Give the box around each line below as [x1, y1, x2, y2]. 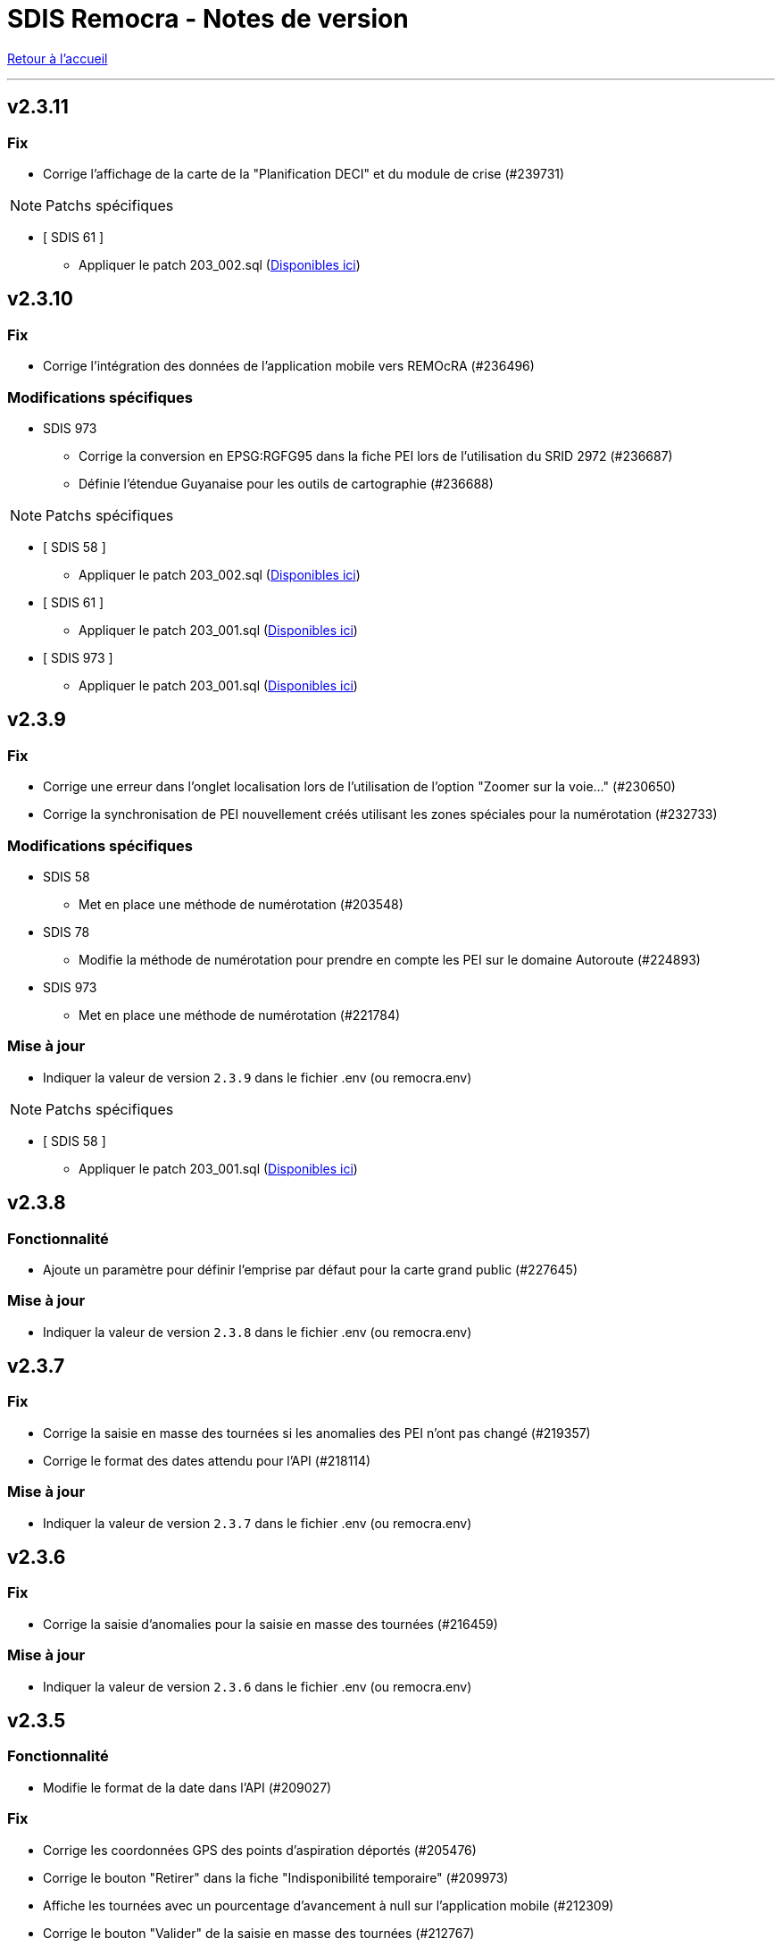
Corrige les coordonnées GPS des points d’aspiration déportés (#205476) [43, 1842, 477, 1858]
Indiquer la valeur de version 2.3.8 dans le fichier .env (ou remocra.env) [43, 1324, 472, 1340]
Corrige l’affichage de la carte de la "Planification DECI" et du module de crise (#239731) [43, 165, 565, 181]
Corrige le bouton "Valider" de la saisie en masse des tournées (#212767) [43, 1925, 475, 1941]
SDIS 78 [43, 923, 90, 940]
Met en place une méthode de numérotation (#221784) [79, 1007, 401, 1023]
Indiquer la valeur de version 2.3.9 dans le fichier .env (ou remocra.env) [43, 1069, 472, 1085]
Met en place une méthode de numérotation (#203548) [79, 896, 403, 912]
